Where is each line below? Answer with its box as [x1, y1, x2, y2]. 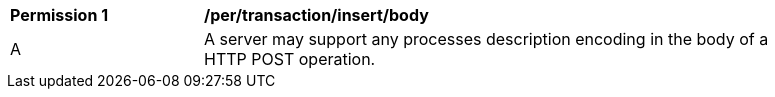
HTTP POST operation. [204, 49, 376, 69]
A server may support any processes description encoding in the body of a [204, 29, 769, 49]
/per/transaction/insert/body [204, 5, 429, 25]
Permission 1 [10, 5, 109, 25]
